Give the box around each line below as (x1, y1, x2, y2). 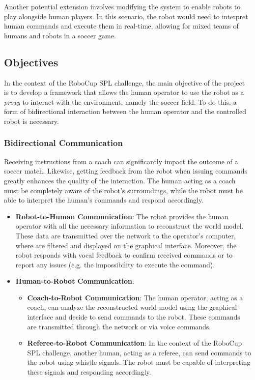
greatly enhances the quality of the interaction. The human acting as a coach (4, 175, 236, 185)
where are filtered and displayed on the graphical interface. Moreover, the (15, 240, 237, 250)
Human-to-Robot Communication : (15, 276, 134, 286)
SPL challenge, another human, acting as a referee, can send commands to (27, 347, 251, 357)
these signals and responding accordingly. (27, 367, 151, 377)
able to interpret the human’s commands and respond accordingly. (4, 195, 204, 205)
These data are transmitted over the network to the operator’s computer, (15, 230, 236, 240)
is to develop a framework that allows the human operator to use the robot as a (4, 87, 244, 97)
